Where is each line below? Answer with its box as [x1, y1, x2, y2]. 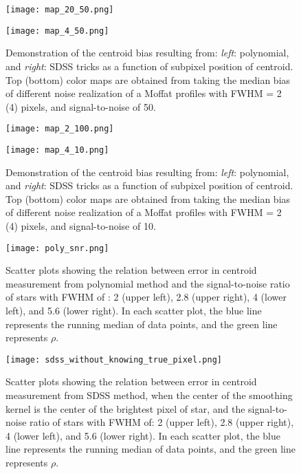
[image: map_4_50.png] [5, 25, 109, 36]
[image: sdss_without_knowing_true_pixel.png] [5, 354, 222, 365]
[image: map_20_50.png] [5, 5, 114, 14]
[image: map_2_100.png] [5, 124, 114, 134]
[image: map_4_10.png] [5, 144, 109, 155]
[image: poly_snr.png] [5, 243, 109, 253]
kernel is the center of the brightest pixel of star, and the [5, 401, 245, 416]
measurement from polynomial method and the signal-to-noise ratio [5, 276, 290, 290]
